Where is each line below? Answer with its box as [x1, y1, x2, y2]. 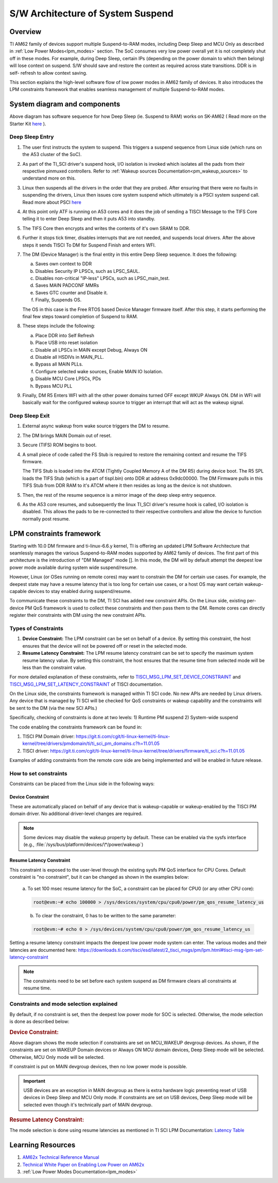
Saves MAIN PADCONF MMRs [35, 282, 99, 288]
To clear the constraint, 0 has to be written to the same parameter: [35, 913, 176, 919]
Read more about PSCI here [22, 199, 82, 205]
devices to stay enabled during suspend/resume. [27, 588, 132, 595]
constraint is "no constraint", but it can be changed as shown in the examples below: [9, 874, 189, 880]
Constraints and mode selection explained [9, 1000, 118, 1007]
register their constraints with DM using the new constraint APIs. [9, 612, 146, 618]
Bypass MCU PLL [35, 382, 73, 389]
